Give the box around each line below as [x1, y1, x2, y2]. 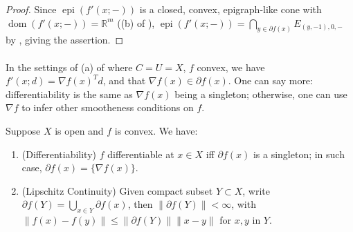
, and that [102, 73, 146, 88]
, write [242, 183, 271, 197]
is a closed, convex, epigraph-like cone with [139, 2, 322, 16]
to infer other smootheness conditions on [21, 100, 194, 115]
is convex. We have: [114, 124, 198, 138]
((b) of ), [117, 15, 155, 30]
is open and [55, 124, 104, 138]
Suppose [6, 124, 41, 138]
